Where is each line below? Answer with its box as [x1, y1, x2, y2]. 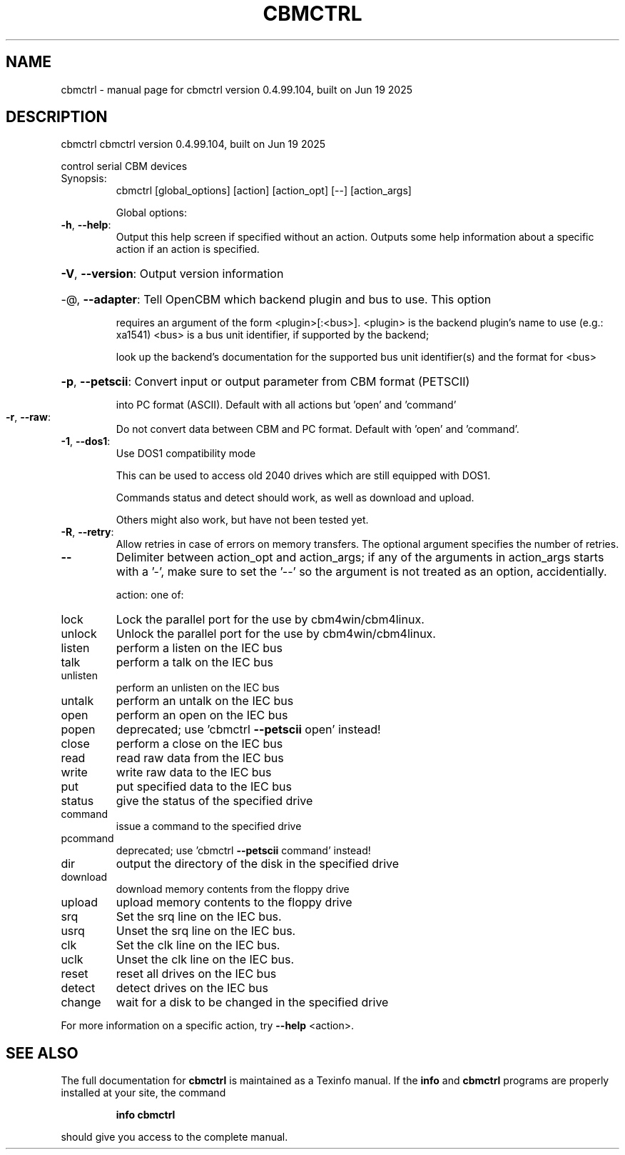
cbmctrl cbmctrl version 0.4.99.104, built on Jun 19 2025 [61, 138, 326, 151]
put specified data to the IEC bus [116, 779, 292, 794]
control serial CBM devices [61, 160, 188, 173]
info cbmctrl [116, 1109, 176, 1121]
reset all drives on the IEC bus [116, 966, 277, 981]
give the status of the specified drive [116, 794, 313, 809]
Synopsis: [61, 172, 107, 185]
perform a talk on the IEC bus [116, 655, 273, 670]
